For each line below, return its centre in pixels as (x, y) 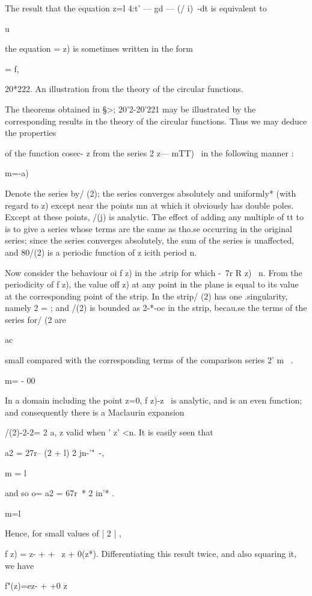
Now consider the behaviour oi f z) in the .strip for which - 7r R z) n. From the (154, 272)
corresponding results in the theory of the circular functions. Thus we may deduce (156, 121)
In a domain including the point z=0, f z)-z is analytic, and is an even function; (154, 400)
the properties (31, 133)
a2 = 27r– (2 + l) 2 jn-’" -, (55, 453)
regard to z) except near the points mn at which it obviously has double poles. (149, 205)
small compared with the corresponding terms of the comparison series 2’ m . (149, 360)
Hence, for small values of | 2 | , (63, 533)
